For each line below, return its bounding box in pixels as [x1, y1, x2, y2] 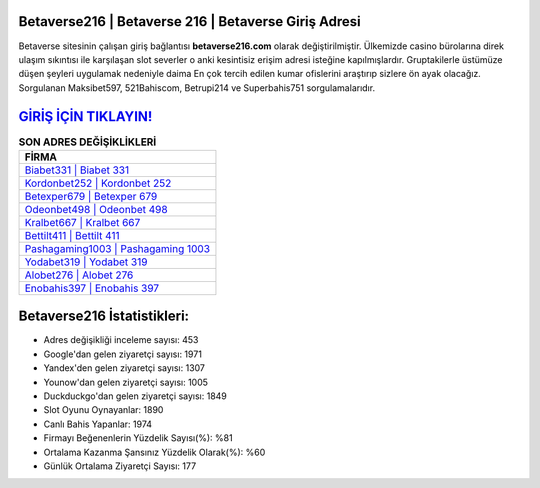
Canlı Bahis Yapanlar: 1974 [43, 418, 153, 430]
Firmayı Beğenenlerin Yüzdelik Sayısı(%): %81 [43, 432, 234, 444]
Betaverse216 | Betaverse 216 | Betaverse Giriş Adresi [18, 13, 361, 30]
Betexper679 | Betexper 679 [24, 189, 158, 203]
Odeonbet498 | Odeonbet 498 [24, 202, 169, 216]
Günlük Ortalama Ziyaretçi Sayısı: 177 [43, 460, 197, 472]
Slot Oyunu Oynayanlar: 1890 [43, 404, 164, 416]
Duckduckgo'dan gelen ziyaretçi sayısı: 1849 [43, 390, 227, 402]
